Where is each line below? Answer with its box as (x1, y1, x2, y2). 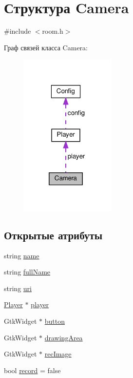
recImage (44, 349, 72, 359)
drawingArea (44, 332, 83, 342)
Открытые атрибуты (4, 227, 103, 242)
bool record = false (4, 365, 61, 375)
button (44, 316, 65, 326)
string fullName (4, 267, 51, 277)
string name (4, 250, 39, 260)
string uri (4, 283, 32, 293)
